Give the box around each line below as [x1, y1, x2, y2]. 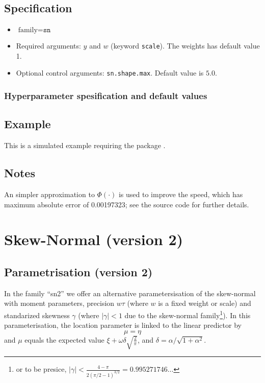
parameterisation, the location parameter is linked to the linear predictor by [4, 320, 242, 330]
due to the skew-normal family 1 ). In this [124, 308, 251, 320]
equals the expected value [24, 334, 104, 345]
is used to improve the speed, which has [118, 188, 243, 199]
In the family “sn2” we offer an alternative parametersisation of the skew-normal [4, 288, 256, 298]
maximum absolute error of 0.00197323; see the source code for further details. [4, 199, 249, 209]
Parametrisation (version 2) [4, 264, 153, 279]
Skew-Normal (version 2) [4, 229, 183, 250]
